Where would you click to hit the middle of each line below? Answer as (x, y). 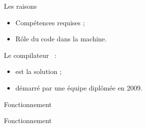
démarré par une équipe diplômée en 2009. (79, 87)
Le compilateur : (30, 55)
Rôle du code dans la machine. (61, 39)
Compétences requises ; (50, 22)
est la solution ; (39, 71)
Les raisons (21, 6)
